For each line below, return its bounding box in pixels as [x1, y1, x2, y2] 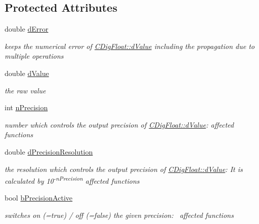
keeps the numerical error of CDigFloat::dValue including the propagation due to [5, 40, 255, 51]
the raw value [5, 85, 46, 95]
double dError [5, 23, 48, 34]
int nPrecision [5, 102, 48, 113]
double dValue [5, 67, 49, 78]
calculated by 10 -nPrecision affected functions [5, 174, 140, 186]
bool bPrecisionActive [5, 192, 73, 203]
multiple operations [5, 51, 64, 61]
